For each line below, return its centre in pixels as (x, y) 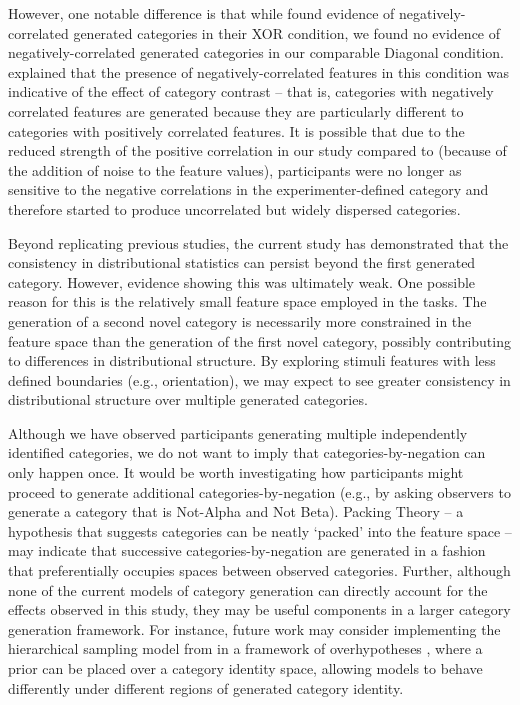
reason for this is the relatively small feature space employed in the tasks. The (247, 301)
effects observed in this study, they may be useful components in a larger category (259, 609)
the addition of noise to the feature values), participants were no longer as (235, 169)
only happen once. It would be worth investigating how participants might (236, 472)
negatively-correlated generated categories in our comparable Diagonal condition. (256, 52)
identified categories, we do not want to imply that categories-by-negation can (247, 452)
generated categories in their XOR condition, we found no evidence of (287, 32)
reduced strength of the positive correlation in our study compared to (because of (257, 150)
